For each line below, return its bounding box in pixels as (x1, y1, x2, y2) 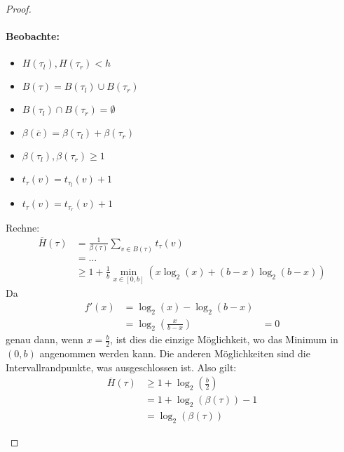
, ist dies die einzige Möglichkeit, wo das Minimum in (110, 332, 338, 347)
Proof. (6, 1, 32, 15)
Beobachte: (6, 29, 60, 44)
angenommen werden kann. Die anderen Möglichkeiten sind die (39, 346, 310, 361)
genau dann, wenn (6, 332, 83, 347)
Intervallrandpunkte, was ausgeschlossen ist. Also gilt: (6, 359, 237, 374)
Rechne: (6, 220, 40, 235)
